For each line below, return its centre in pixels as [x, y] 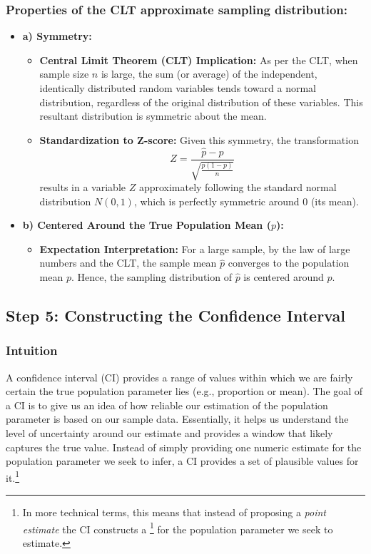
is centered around [284, 277]
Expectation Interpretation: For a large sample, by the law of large [195, 248]
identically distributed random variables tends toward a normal [178, 88]
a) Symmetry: [57, 36]
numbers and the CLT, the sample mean [128, 263]
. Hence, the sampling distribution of [151, 277]
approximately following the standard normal [238, 187]
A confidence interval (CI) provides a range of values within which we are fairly [179, 377]
